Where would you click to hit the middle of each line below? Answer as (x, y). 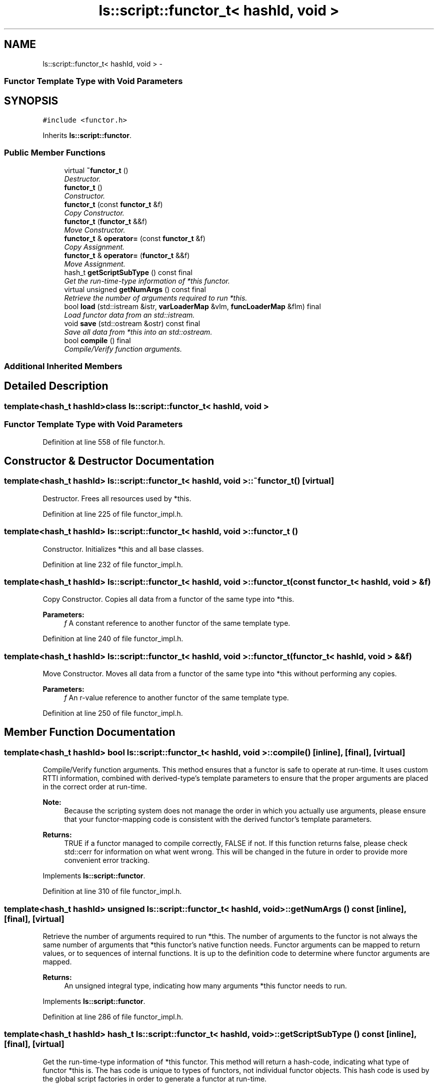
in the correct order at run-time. (95, 787)
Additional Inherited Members (63, 366)
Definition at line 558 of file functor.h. (104, 442)
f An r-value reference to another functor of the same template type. (176, 698)
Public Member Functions (55, 153)
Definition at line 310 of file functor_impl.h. (112, 891)
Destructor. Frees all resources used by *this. (117, 498)
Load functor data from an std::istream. (129, 315)
